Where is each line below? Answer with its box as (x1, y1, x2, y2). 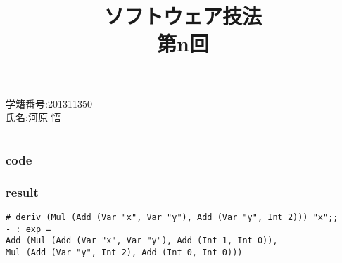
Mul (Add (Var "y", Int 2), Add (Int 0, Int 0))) (6, 248, 243, 258)
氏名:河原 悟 (6, 110, 61, 124)
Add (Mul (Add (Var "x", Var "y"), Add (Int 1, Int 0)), (6, 236, 278, 246)
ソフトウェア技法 (103, 1, 262, 30)
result (6, 183, 39, 200)
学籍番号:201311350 (6, 96, 92, 110)
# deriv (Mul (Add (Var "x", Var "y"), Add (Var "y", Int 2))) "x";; (6, 212, 338, 223)
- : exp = (6, 224, 51, 234)
